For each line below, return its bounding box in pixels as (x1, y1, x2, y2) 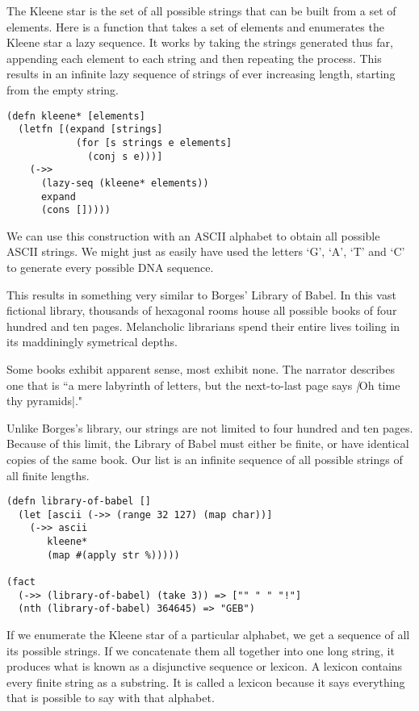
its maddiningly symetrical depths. (6, 333, 178, 350)
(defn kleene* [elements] (6, 110, 145, 122)
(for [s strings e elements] (75, 136, 233, 148)
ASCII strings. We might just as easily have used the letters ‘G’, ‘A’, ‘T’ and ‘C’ (6, 243, 405, 260)
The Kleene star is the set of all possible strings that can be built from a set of (6, 2, 396, 19)
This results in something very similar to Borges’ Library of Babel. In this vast (6, 286, 396, 303)
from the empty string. (6, 81, 119, 98)
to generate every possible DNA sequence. (6, 259, 214, 275)
